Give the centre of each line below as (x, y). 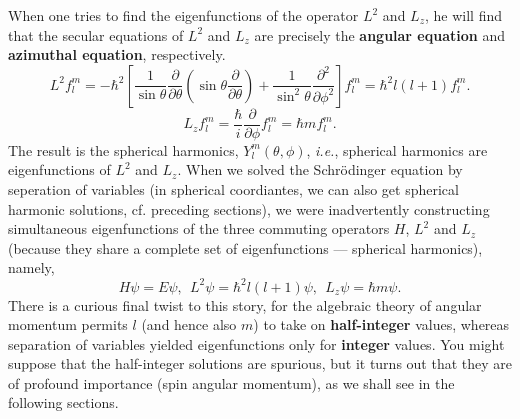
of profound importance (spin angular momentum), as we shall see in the (231, 382)
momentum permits (68, 324)
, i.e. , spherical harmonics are (397, 149)
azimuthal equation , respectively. (117, 54)
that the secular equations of (96, 34)
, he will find (464, 15)
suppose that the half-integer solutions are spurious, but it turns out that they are (260, 363)
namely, (31, 267)
